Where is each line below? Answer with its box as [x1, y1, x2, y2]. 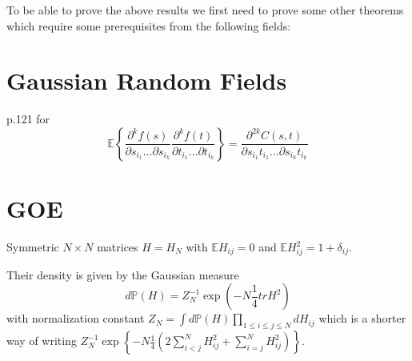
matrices [97, 239, 138, 255]
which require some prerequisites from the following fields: [6, 17, 291, 34]
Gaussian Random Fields [6, 64, 287, 97]
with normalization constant [6, 310, 145, 327]
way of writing [6, 332, 77, 349]
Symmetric [6, 239, 59, 255]
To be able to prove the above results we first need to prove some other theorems [6, 2, 404, 18]
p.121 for [6, 110, 50, 127]
